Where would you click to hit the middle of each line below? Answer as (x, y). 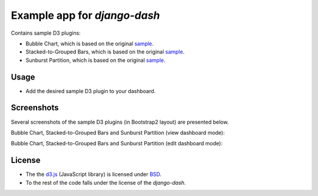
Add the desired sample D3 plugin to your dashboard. (91, 91)
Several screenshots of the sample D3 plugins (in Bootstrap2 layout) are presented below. (120, 122)
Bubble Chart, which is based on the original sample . (90, 44)
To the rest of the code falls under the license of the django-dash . (106, 182)
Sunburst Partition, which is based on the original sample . (95, 60)
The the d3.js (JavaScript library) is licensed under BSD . (94, 174)
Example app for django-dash (85, 15)
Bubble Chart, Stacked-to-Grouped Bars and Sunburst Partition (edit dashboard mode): (117, 144)
